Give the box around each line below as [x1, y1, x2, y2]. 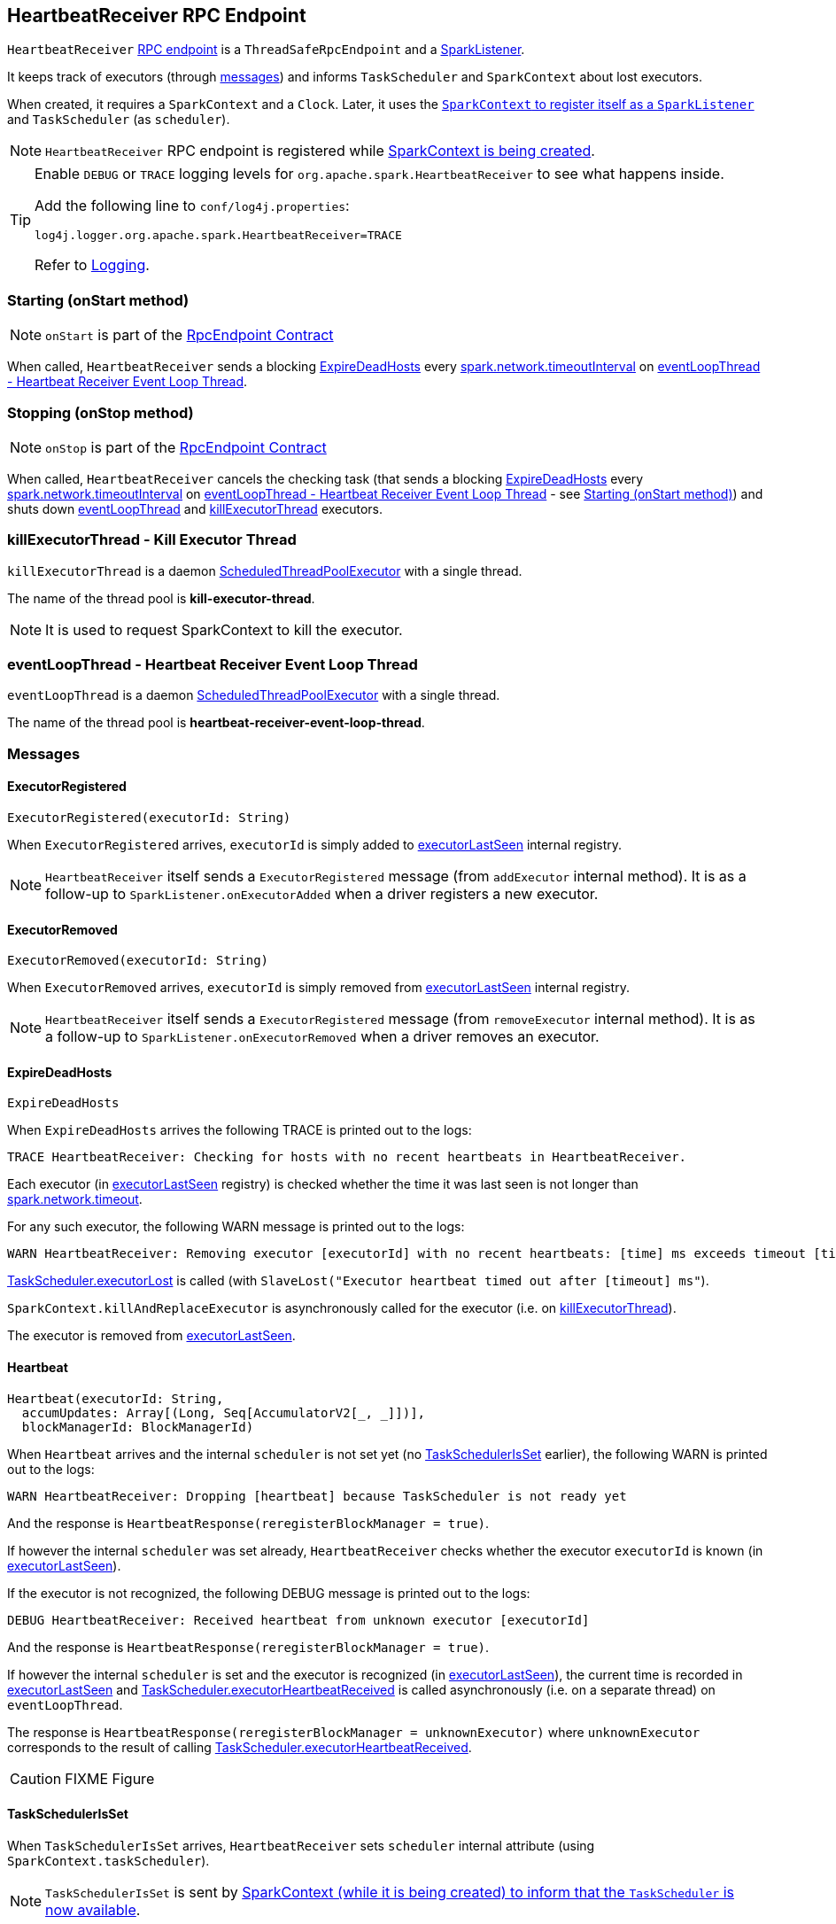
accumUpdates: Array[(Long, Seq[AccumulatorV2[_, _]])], [21, 1405, 426, 1420]
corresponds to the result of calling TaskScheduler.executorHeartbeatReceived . [7, 1739, 472, 1755]
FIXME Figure [65, 1769, 155, 1788]
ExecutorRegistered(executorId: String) [7, 811, 291, 826]
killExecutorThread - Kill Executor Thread [7, 531, 297, 549]
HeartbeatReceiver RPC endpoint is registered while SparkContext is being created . [45, 142, 595, 160]
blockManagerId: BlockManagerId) [21, 1419, 254, 1434]
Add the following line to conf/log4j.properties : [35, 197, 350, 215]
